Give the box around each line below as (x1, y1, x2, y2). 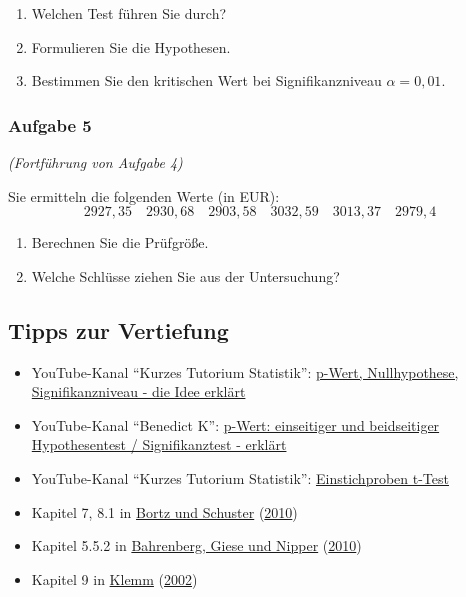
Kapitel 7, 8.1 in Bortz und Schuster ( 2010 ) (31, 501, 298, 522)
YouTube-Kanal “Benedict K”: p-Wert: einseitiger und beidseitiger (31, 414, 440, 435)
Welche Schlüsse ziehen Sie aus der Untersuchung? (31, 265, 340, 286)
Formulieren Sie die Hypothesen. (31, 36, 231, 57)
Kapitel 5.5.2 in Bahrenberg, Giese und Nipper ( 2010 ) (31, 535, 362, 556)
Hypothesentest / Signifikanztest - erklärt (31, 434, 287, 455)
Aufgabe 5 (8, 112, 92, 137)
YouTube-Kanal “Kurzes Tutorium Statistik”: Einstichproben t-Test (31, 467, 449, 488)
